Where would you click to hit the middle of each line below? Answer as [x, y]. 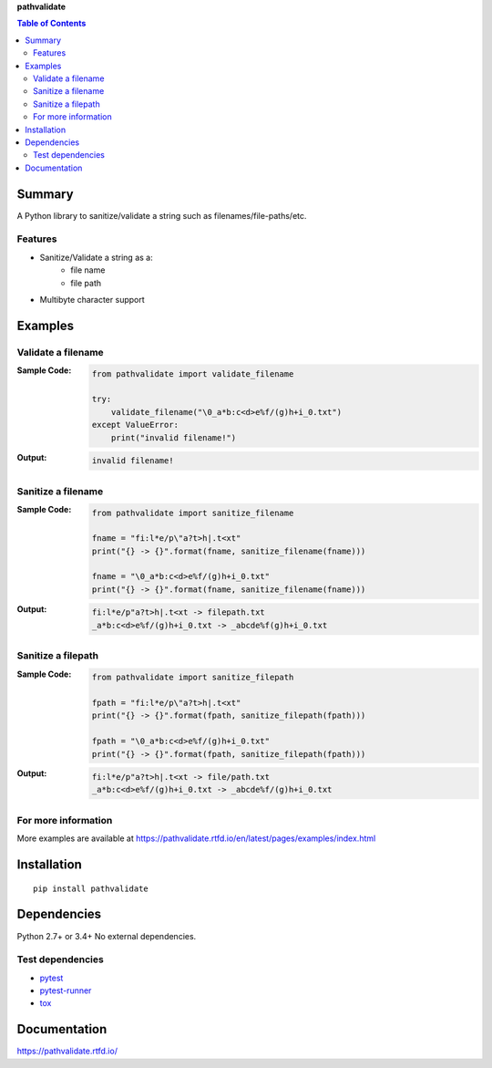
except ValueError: [135, 425]
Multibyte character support [92, 299]
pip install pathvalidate [91, 888]
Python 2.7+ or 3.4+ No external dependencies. [107, 936]
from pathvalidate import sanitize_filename [193, 513]
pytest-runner [66, 990]
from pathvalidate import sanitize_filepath [193, 678]
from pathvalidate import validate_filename [193, 373]
